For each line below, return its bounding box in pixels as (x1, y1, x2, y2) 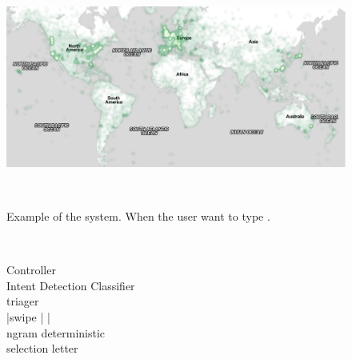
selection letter (6, 340, 78, 357)
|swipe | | (6, 308, 50, 325)
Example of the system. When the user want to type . (6, 207, 270, 224)
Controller (6, 261, 56, 278)
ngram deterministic (6, 324, 106, 341)
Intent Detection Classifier (6, 277, 135, 293)
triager (6, 293, 39, 309)
